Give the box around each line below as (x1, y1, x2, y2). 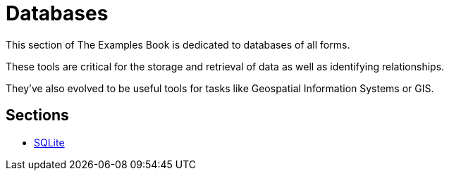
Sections (6, 106, 69, 125)
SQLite (34, 136, 65, 149)
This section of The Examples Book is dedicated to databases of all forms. (6, 38, 350, 51)
